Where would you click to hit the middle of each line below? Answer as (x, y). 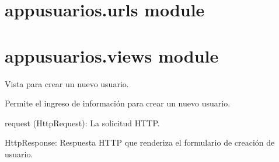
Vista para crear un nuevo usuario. (67, 83)
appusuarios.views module (112, 55)
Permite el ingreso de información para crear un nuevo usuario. (118, 103)
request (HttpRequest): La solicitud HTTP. (82, 123)
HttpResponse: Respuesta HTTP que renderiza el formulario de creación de (140, 142)
